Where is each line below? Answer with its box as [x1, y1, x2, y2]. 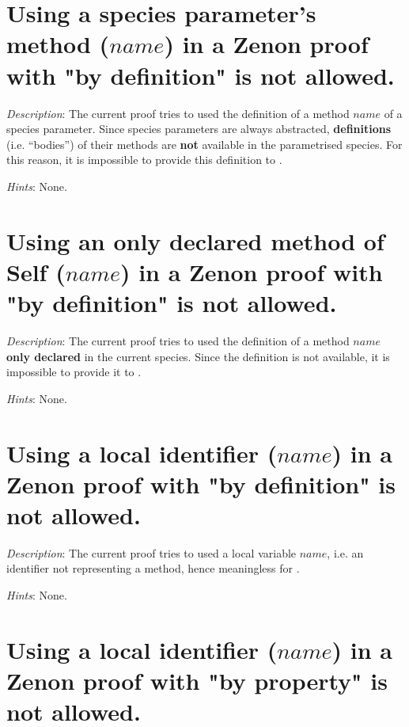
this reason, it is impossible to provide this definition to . [6, 151, 282, 168]
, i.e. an [327, 544, 364, 561]
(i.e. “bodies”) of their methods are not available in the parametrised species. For [6, 135, 403, 152]
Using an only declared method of [6, 224, 384, 257]
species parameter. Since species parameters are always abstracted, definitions [6, 120, 392, 137]
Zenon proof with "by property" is [6, 664, 388, 696]
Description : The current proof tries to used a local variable [6, 544, 297, 561]
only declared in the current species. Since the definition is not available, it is [6, 348, 390, 364]
